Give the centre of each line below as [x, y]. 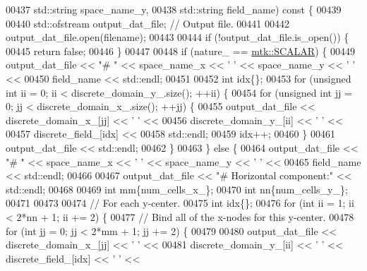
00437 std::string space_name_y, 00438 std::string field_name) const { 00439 [174, 9]
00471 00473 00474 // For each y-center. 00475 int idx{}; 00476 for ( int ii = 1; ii [180, 203]
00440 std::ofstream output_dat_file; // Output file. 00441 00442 [148, 23]
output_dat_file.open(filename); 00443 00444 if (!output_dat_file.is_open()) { [178, 37]
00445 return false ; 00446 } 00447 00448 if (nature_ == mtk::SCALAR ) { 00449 [180, 50]
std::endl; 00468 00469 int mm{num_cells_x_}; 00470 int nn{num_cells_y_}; [177, 189]
